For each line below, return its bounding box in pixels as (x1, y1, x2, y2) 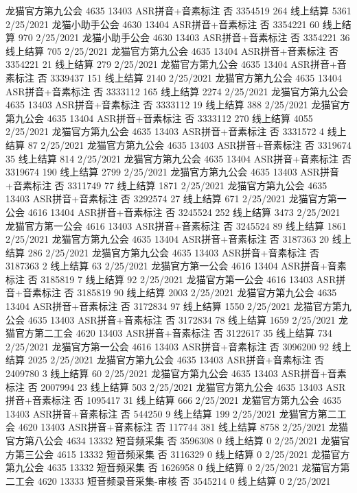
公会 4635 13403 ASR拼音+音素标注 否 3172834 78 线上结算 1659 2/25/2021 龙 (5, 312, 349, 326)
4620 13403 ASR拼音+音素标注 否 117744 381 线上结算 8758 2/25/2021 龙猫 (18, 420, 349, 434)
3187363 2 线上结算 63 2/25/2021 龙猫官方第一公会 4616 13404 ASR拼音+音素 (5, 258, 347, 273)
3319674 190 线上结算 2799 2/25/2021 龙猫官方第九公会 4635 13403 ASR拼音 (5, 165, 339, 179)
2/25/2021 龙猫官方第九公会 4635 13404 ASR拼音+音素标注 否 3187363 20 (5, 232, 330, 246)
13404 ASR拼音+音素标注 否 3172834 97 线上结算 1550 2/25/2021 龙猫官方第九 (5, 299, 352, 313)
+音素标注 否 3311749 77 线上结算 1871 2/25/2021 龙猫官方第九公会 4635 (5, 178, 327, 192)
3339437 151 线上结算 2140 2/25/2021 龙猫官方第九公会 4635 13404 (50, 70, 342, 84)
